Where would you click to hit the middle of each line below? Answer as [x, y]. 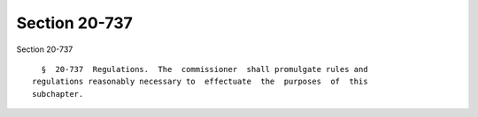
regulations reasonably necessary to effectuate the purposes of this [200, 82]
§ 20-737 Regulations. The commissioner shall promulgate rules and [204, 69]
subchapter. [58, 94]
